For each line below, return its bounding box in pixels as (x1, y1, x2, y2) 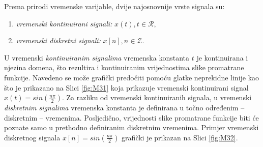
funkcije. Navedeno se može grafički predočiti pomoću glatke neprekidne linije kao (4, 72, 259, 82)
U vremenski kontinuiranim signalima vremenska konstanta (4, 52, 190, 63)
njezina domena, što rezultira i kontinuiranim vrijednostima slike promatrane (4, 62, 244, 73)
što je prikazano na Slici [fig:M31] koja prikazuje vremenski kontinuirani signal (4, 82, 249, 93)
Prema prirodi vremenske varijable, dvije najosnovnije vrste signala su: (4, 1, 225, 11)
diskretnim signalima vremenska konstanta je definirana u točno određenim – (4, 102, 245, 113)
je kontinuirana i (196, 52, 248, 63)
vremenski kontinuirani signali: (16, 18, 112, 28)
